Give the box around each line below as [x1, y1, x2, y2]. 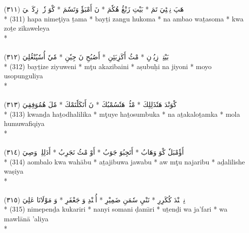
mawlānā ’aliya [4, 214, 49, 224]
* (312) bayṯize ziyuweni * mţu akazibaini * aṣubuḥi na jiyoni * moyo [4, 61, 212, 71]
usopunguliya [4, 71, 43, 81]
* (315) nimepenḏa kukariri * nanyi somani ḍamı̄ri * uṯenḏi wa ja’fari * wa [4, 204, 228, 214]
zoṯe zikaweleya [4, 23, 50, 33]
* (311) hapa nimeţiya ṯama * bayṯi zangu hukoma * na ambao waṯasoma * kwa [4, 13, 244, 23]
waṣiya [4, 166, 24, 176]
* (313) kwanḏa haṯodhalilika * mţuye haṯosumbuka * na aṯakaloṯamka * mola [4, 108, 240, 119]
